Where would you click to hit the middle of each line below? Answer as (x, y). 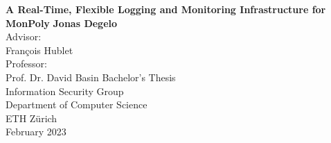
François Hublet (39, 50)
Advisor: (24, 36)
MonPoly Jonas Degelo (62, 23)
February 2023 (36, 132)
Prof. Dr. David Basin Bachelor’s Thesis (91, 77)
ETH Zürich (32, 118)
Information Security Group (65, 91)
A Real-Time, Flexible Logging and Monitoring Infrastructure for (166, 9)
